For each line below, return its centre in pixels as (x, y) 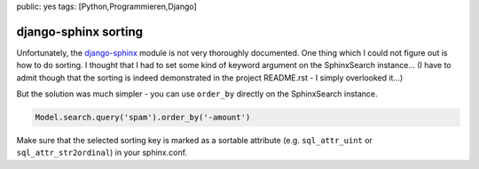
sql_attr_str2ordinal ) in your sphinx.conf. (102, 153)
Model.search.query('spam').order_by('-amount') (143, 118)
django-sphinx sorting (80, 31)
